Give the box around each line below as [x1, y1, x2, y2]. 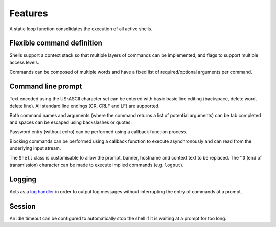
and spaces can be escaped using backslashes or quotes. [9, 119, 132, 125]
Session [9, 202, 36, 211]
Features [9, 8, 48, 19]
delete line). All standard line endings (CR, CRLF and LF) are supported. [9, 103, 160, 109]
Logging [9, 175, 37, 184]
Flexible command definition [9, 39, 102, 48]
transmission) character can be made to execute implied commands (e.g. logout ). [9, 162, 184, 168]
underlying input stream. [9, 145, 61, 151]
